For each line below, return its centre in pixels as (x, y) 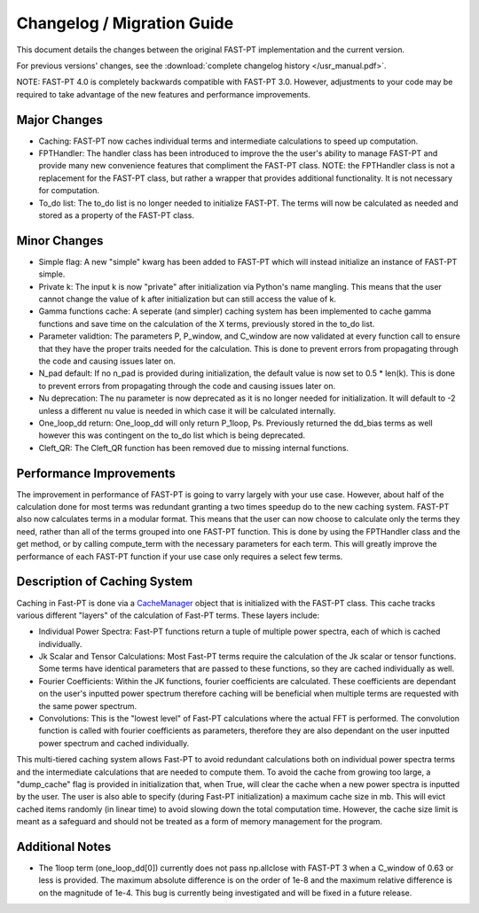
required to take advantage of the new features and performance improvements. (163, 94)
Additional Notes (64, 847)
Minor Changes (60, 241)
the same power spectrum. (88, 706)
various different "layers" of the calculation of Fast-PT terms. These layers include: (168, 615)
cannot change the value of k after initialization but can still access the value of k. (188, 299)
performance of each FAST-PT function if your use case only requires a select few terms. (180, 556)
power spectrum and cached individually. (114, 743)
